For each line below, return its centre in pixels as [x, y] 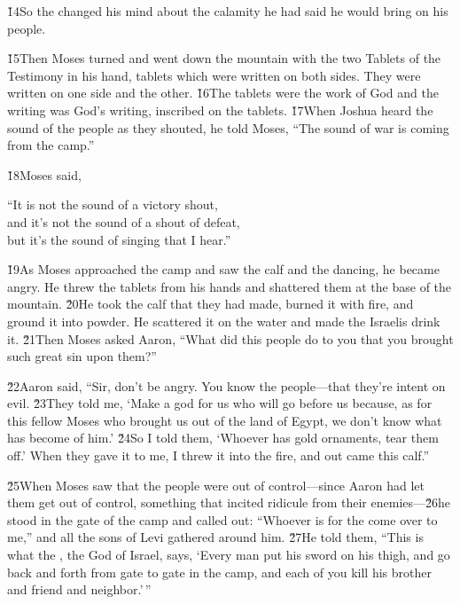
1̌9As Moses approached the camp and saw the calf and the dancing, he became [223, 269]
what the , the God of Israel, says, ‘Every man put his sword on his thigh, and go [229, 555]
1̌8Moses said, [44, 174]
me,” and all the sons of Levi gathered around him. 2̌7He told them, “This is [215, 537]
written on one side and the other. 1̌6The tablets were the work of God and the [223, 93]
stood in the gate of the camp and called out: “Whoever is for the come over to [222, 519]
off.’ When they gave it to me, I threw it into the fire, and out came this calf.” [218, 455]
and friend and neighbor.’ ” [79, 589]
